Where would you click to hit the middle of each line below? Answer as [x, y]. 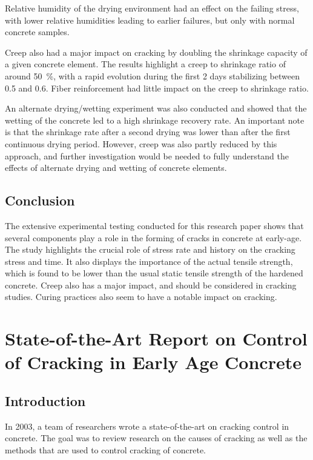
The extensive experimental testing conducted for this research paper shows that [154, 225]
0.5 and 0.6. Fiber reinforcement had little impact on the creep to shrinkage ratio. [157, 88]
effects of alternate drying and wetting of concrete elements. [116, 168]
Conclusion [40, 200]
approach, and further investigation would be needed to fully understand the [147, 155]
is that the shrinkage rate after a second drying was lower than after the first [148, 132]
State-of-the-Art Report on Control [156, 338]
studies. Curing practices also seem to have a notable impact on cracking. [141, 297]
